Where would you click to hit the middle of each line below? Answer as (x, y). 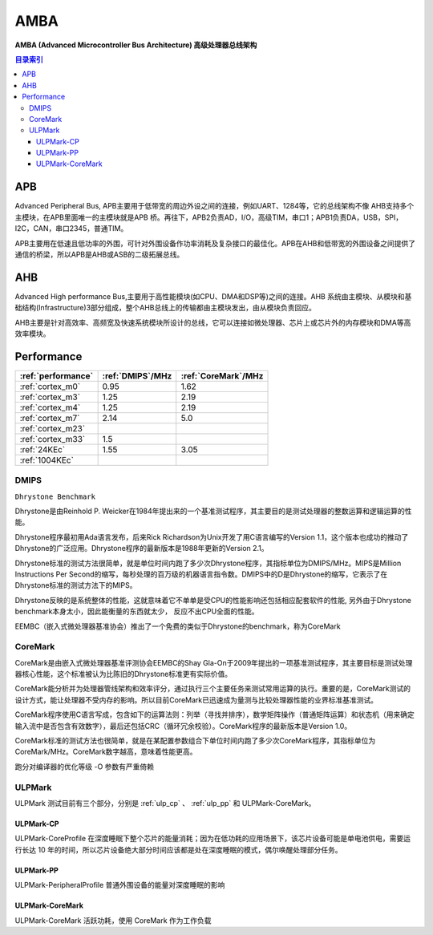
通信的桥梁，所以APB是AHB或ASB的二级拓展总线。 (99, 254)
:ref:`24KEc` (42, 449)
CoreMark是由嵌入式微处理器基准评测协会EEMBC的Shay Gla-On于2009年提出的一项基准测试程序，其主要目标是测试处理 (214, 662)
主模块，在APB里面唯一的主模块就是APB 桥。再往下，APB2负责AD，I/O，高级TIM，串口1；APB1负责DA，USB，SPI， (209, 217)
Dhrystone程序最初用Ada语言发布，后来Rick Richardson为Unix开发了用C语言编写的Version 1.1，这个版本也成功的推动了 (212, 536)
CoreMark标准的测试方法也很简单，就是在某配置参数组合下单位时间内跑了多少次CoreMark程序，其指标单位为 (195, 741)
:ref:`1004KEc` (47, 459)
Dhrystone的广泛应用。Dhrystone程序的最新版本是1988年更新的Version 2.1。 (142, 548)
